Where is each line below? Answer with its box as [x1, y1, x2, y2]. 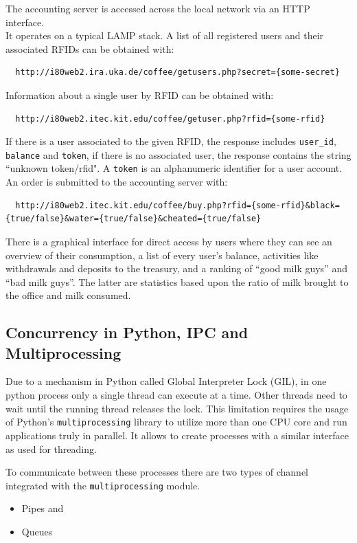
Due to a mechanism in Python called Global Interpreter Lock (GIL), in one [5, 374, 327, 388]
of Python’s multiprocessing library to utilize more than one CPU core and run [5, 414, 347, 429]
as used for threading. [5, 441, 97, 456]
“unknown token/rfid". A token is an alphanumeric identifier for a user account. [5, 161, 343, 175]
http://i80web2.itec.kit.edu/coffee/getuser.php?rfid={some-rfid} [15, 113, 325, 124]
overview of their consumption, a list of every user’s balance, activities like [5, 247, 319, 262]
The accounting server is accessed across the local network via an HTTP [5, 1, 310, 15]
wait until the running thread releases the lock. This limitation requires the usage [5, 401, 349, 415]
